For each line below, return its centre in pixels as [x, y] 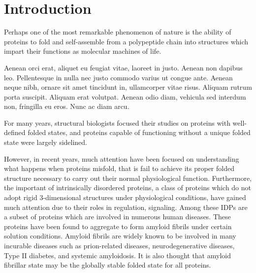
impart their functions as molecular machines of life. [83, 51]
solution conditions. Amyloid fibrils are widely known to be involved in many [120, 236]
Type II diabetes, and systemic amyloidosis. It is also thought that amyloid [117, 255]
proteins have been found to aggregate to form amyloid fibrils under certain [118, 226]
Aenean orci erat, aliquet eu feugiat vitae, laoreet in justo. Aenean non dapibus [123, 67]
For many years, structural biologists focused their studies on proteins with [117, 122]
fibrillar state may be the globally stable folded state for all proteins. [108, 265]
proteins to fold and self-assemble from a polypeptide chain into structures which [126, 41]
